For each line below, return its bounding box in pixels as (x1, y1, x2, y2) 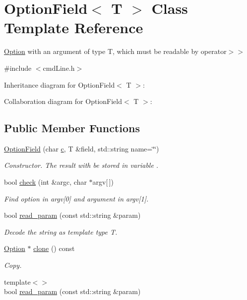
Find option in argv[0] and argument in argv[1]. (4, 193, 149, 203)
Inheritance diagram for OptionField (4, 79, 115, 90)
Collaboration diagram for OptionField (4, 96, 122, 106)
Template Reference (4, 17, 143, 38)
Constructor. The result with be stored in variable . (4, 160, 159, 170)
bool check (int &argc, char (4, 177, 87, 187)
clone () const (33, 243, 75, 253)
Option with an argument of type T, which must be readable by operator (4, 46, 227, 56)
